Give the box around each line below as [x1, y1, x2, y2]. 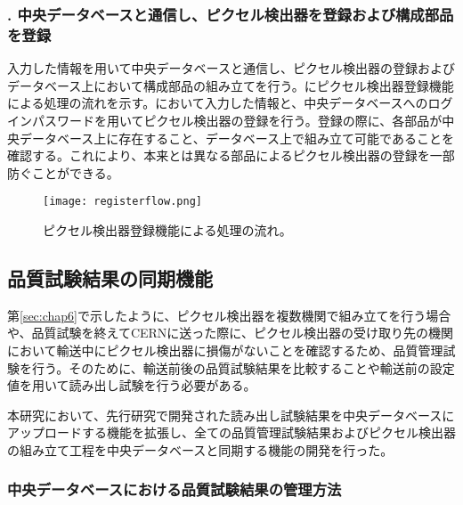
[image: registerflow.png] [43, 195, 202, 208]
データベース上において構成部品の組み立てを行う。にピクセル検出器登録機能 [7, 76, 454, 94]
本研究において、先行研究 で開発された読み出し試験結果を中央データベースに [7, 405, 455, 424]
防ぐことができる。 [7, 163, 119, 182]
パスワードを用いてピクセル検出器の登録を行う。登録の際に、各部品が [31, 110, 443, 129]
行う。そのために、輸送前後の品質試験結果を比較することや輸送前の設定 [31, 358, 455, 377]
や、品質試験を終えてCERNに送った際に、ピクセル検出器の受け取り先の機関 [7, 323, 453, 342]
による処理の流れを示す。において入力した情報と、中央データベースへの [7, 94, 428, 112]
